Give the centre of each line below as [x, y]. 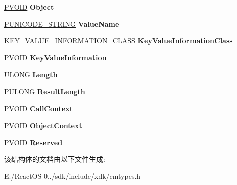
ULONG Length [31, 74]
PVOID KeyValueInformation [55, 57]
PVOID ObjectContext [43, 125]
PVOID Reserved [33, 142]
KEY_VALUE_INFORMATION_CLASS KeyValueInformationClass [118, 41]
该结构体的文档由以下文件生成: [55, 159]
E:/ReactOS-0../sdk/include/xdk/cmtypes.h [73, 176]
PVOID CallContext [38, 108]
